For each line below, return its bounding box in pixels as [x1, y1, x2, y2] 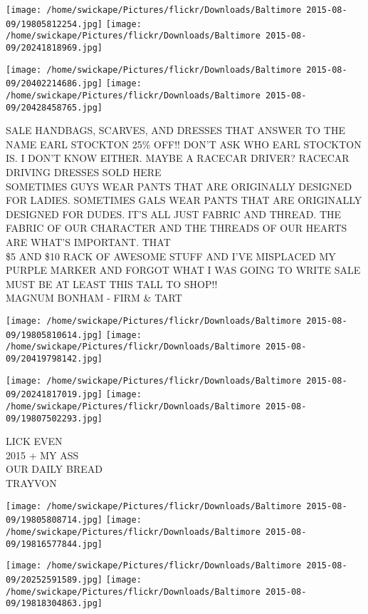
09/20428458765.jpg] [6, 102, 103, 113]
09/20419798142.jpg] [6, 353, 103, 364]
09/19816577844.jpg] [6, 538, 103, 549]
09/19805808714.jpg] [6, 515, 103, 526]
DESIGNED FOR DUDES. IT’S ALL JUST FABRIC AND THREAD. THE [6, 206, 342, 221]
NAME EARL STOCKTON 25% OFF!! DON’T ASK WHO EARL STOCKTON [6, 136, 362, 151]
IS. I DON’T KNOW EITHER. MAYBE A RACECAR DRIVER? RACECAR [6, 150, 349, 165]
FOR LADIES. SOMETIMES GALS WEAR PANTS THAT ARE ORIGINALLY [6, 193, 362, 208]
